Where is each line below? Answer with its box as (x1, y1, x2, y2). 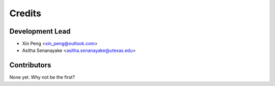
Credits (9, 8, 42, 19)
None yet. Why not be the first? (9, 74, 75, 80)
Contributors (9, 61, 51, 70)
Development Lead (9, 27, 71, 36)
